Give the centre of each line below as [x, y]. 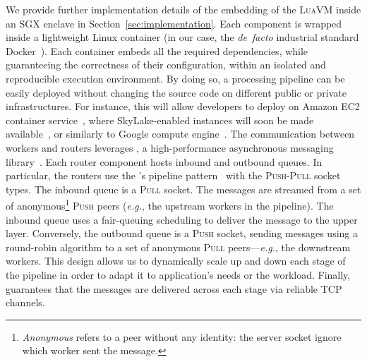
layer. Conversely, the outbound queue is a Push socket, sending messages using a [182, 233]
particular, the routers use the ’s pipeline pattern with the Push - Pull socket [173, 175]
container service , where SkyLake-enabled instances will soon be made [160, 120]
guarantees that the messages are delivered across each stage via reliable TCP [174, 288]
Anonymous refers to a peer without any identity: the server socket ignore [182, 336]
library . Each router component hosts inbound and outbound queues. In [164, 161]
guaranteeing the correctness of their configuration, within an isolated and [166, 65]
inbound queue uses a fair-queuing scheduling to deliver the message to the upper [182, 219]
